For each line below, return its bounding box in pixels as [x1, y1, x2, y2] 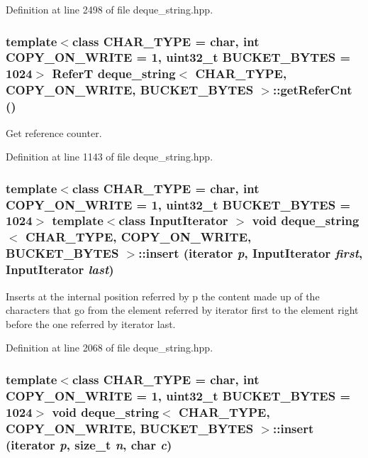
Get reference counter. [6, 125, 102, 140]
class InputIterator [118, 212, 228, 229]
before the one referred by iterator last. [6, 316, 176, 331]
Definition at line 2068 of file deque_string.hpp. [6, 340, 213, 355]
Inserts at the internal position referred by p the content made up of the [6, 288, 320, 303]
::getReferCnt [272, 81, 352, 99]
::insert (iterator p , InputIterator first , [138, 244, 363, 262]
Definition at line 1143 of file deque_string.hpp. [6, 149, 213, 164]
